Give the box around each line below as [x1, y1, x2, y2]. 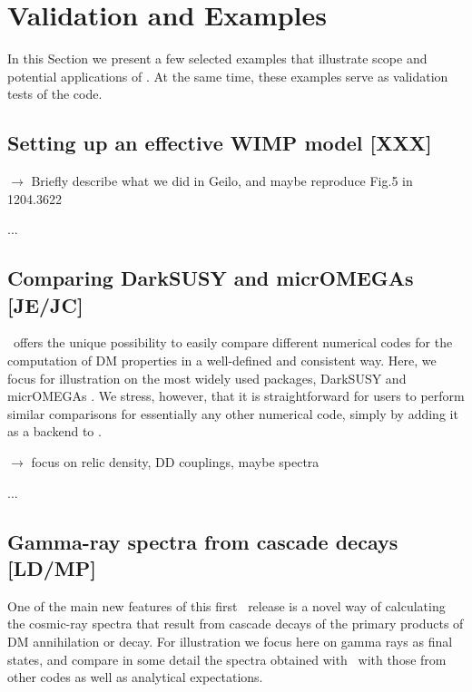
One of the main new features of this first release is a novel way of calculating [7, 596, 446, 615]
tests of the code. [7, 84, 103, 103]
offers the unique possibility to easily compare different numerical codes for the [13, 333, 453, 352]
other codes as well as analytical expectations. [7, 668, 263, 687]
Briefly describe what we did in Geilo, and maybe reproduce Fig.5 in [31, 171, 413, 190]
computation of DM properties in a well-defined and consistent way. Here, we [7, 351, 437, 370]
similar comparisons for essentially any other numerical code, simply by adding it [7, 404, 458, 423]
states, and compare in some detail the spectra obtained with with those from [7, 649, 447, 668]
